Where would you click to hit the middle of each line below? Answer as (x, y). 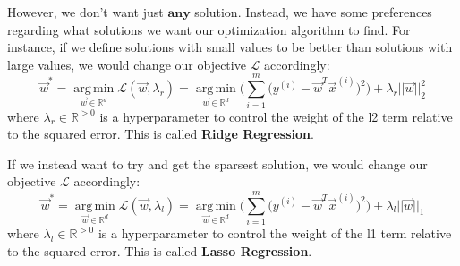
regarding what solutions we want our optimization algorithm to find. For (209, 29)
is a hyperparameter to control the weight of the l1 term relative (275, 233)
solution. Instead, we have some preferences (313, 12)
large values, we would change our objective (127, 64)
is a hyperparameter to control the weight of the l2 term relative (276, 116)
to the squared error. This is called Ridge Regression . (161, 134)
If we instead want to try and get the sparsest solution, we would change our (217, 163)
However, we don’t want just (85, 12)
